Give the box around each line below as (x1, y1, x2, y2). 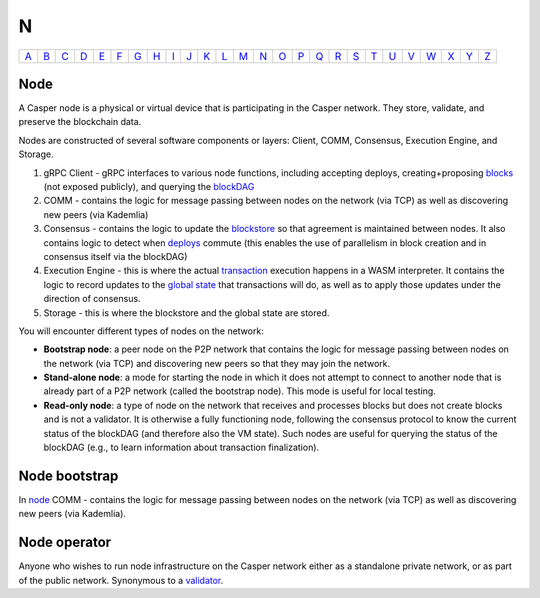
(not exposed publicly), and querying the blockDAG (43, 181, 255, 193)
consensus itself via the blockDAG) (43, 250, 188, 262)
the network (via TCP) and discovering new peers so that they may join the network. (43, 357, 391, 369)
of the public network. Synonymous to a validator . (18, 574, 224, 586)
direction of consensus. (43, 293, 141, 305)
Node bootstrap (18, 467, 119, 484)
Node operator (18, 534, 112, 551)
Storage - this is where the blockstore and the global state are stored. (43, 306, 330, 319)
